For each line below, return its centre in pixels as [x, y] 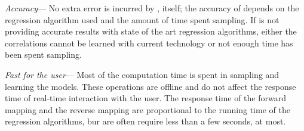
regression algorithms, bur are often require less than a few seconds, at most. [145, 121]
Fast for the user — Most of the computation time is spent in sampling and [142, 74]
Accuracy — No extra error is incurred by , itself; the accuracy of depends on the [152, 8]
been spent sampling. [43, 54]
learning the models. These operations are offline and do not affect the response [151, 86]
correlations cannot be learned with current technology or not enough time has [149, 43]
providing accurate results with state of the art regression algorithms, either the [151, 31]
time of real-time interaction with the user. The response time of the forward [145, 98]
